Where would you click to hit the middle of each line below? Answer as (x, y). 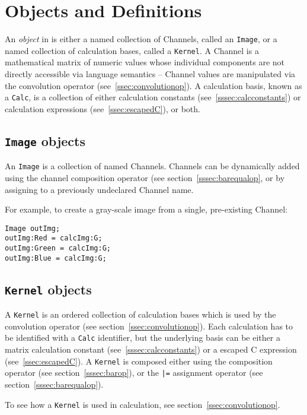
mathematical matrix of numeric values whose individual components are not (145, 62)
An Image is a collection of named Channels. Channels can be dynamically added (152, 166)
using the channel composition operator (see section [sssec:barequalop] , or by (145, 177)
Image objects (45, 140)
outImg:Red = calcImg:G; (54, 238)
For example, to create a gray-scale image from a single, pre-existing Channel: (146, 209)
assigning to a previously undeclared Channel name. (99, 189)
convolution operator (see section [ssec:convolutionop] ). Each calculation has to (149, 326)
